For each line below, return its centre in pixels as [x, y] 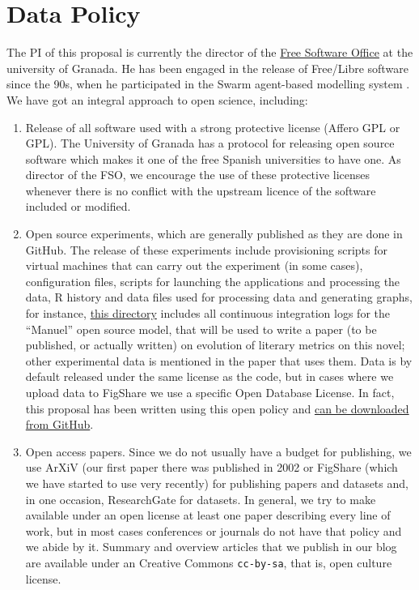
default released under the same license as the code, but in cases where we [209, 376]
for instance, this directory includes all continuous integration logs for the [207, 313]
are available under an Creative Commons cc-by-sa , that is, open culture [209, 562]
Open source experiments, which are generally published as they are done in [214, 234]
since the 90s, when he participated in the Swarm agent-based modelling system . [208, 84]
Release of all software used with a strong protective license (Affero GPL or [213, 127]
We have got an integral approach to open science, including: [157, 99]
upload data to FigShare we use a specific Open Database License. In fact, [210, 392]
